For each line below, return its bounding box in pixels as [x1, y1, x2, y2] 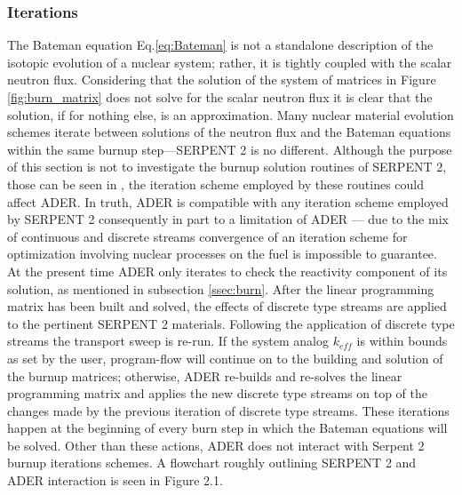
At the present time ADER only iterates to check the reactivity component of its [7, 261, 448, 280]
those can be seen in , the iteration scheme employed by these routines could [7, 174, 425, 193]
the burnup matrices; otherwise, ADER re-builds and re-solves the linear [7, 366, 402, 385]
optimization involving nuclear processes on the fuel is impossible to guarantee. [7, 244, 437, 263]
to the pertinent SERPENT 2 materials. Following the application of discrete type [7, 314, 455, 332]
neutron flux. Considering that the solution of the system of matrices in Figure [7, 70, 436, 89]
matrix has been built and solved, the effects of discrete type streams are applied [7, 297, 447, 315]
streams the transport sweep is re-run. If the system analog [7, 331, 329, 350]
